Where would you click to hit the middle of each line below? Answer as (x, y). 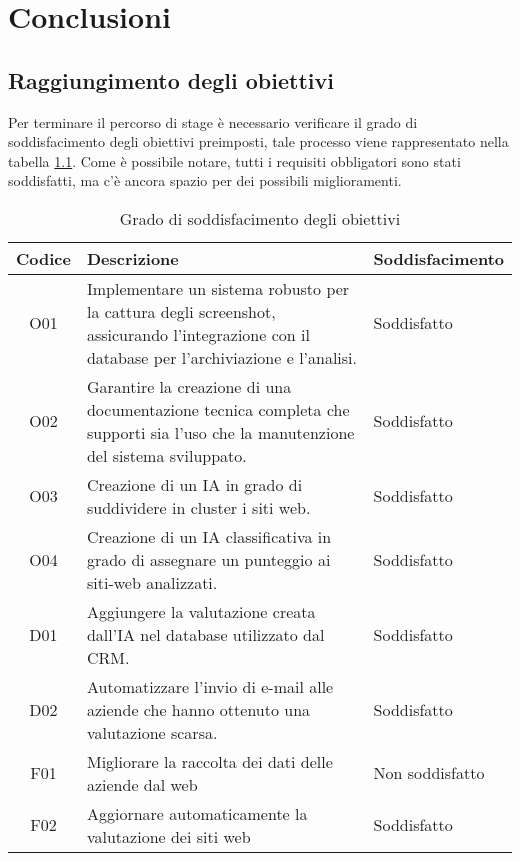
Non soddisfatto (429, 773)
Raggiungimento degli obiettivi (171, 79)
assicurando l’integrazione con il (198, 334)
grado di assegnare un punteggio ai (208, 559)
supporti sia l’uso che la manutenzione (220, 432)
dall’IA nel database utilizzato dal (205, 634)
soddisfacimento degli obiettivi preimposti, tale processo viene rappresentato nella (258, 141)
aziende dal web (142, 784)
